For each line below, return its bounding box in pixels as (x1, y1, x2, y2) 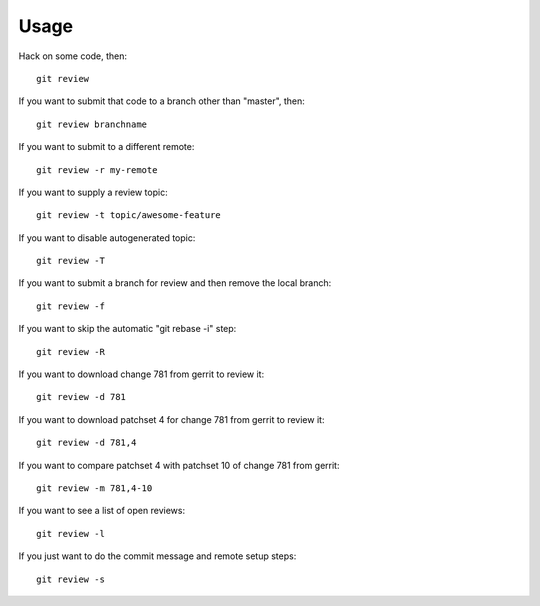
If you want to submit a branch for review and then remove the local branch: (18, 277, 332, 289)
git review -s (36, 573, 105, 585)
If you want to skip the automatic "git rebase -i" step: (18, 323, 237, 335)
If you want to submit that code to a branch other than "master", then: (18, 95, 305, 107)
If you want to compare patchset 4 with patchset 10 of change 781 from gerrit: (18, 459, 340, 471)
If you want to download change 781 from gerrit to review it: (18, 368, 265, 380)
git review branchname (36, 118, 148, 130)
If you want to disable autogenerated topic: (18, 231, 196, 244)
